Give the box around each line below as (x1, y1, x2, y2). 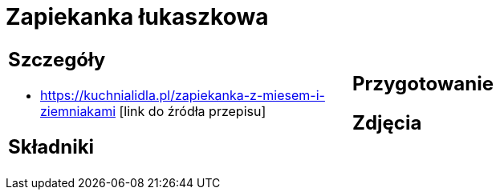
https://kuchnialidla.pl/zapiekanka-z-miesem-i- (40, 86, 325, 103)
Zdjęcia (352, 110, 422, 134)
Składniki (8, 134, 95, 158)
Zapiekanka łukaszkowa (6, 3, 269, 30)
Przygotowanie (352, 71, 494, 95)
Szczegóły (8, 47, 106, 71)
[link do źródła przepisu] (119, 102, 266, 119)
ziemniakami (40, 102, 116, 119)
